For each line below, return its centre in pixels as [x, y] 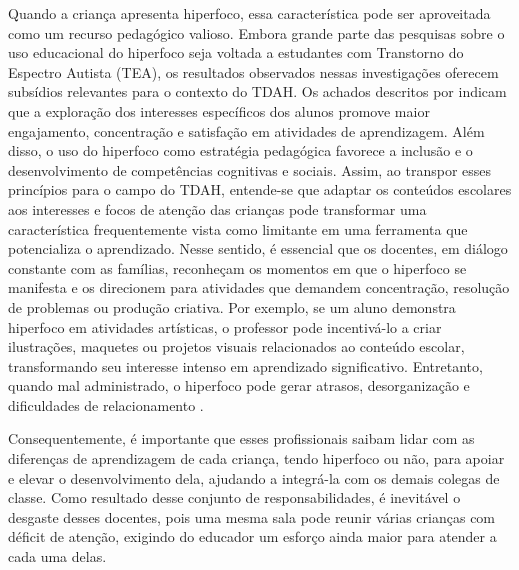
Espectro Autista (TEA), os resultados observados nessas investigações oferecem [253, 71]
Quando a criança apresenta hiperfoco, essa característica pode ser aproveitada [249, 13]
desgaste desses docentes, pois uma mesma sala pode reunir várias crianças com [252, 516]
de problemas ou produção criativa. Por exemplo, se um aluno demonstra [232, 306]
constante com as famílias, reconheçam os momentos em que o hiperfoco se [237, 267]
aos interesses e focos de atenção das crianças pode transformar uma [217, 208]
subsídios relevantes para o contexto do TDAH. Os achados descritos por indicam [257, 91]
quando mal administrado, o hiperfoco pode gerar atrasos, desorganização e [239, 385]
